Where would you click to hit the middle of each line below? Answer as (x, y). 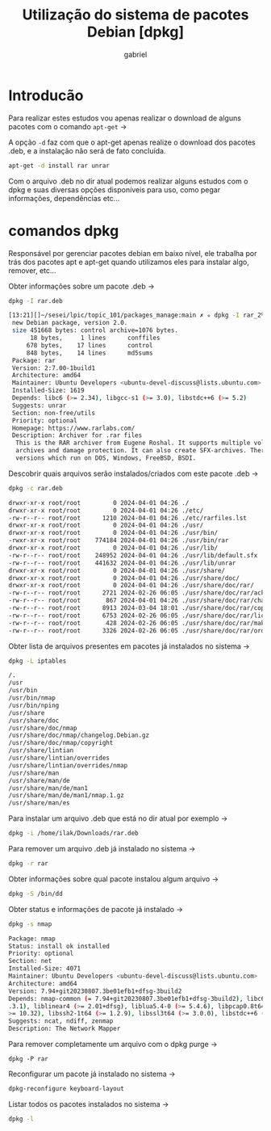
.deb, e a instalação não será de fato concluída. (87, 150)
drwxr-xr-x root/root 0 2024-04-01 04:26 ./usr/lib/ (113, 548)
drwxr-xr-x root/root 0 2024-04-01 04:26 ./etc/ (106, 511)
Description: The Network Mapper (65, 1029)
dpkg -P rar (28, 1059)
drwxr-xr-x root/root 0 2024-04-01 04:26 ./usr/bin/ (113, 533)
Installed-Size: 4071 (45, 969)
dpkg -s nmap (30, 924)
